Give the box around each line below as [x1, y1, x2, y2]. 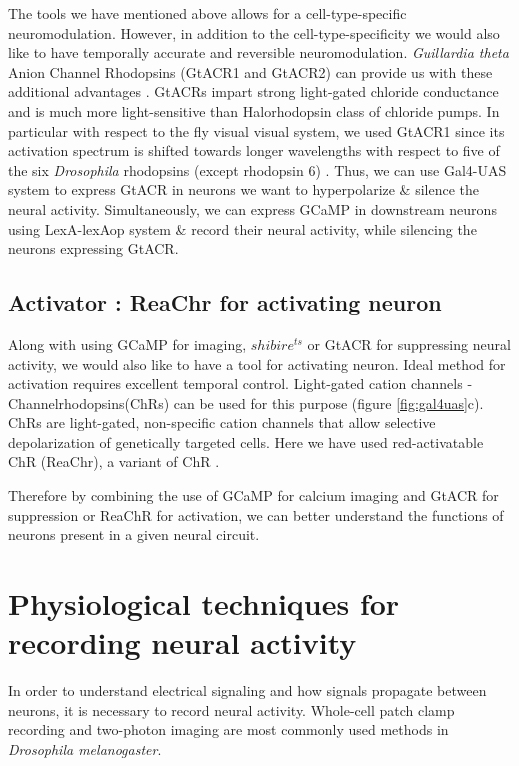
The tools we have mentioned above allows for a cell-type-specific [8, 3, 407, 23]
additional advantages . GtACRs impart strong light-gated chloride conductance [8, 81, 499, 102]
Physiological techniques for [8, 583, 400, 624]
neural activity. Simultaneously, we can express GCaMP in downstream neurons [8, 198, 497, 219]
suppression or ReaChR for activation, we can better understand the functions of [8, 504, 504, 525]
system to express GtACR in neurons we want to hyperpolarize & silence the [8, 179, 480, 200]
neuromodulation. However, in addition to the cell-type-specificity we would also [8, 22, 500, 43]
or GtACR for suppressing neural [307, 333, 511, 354]
